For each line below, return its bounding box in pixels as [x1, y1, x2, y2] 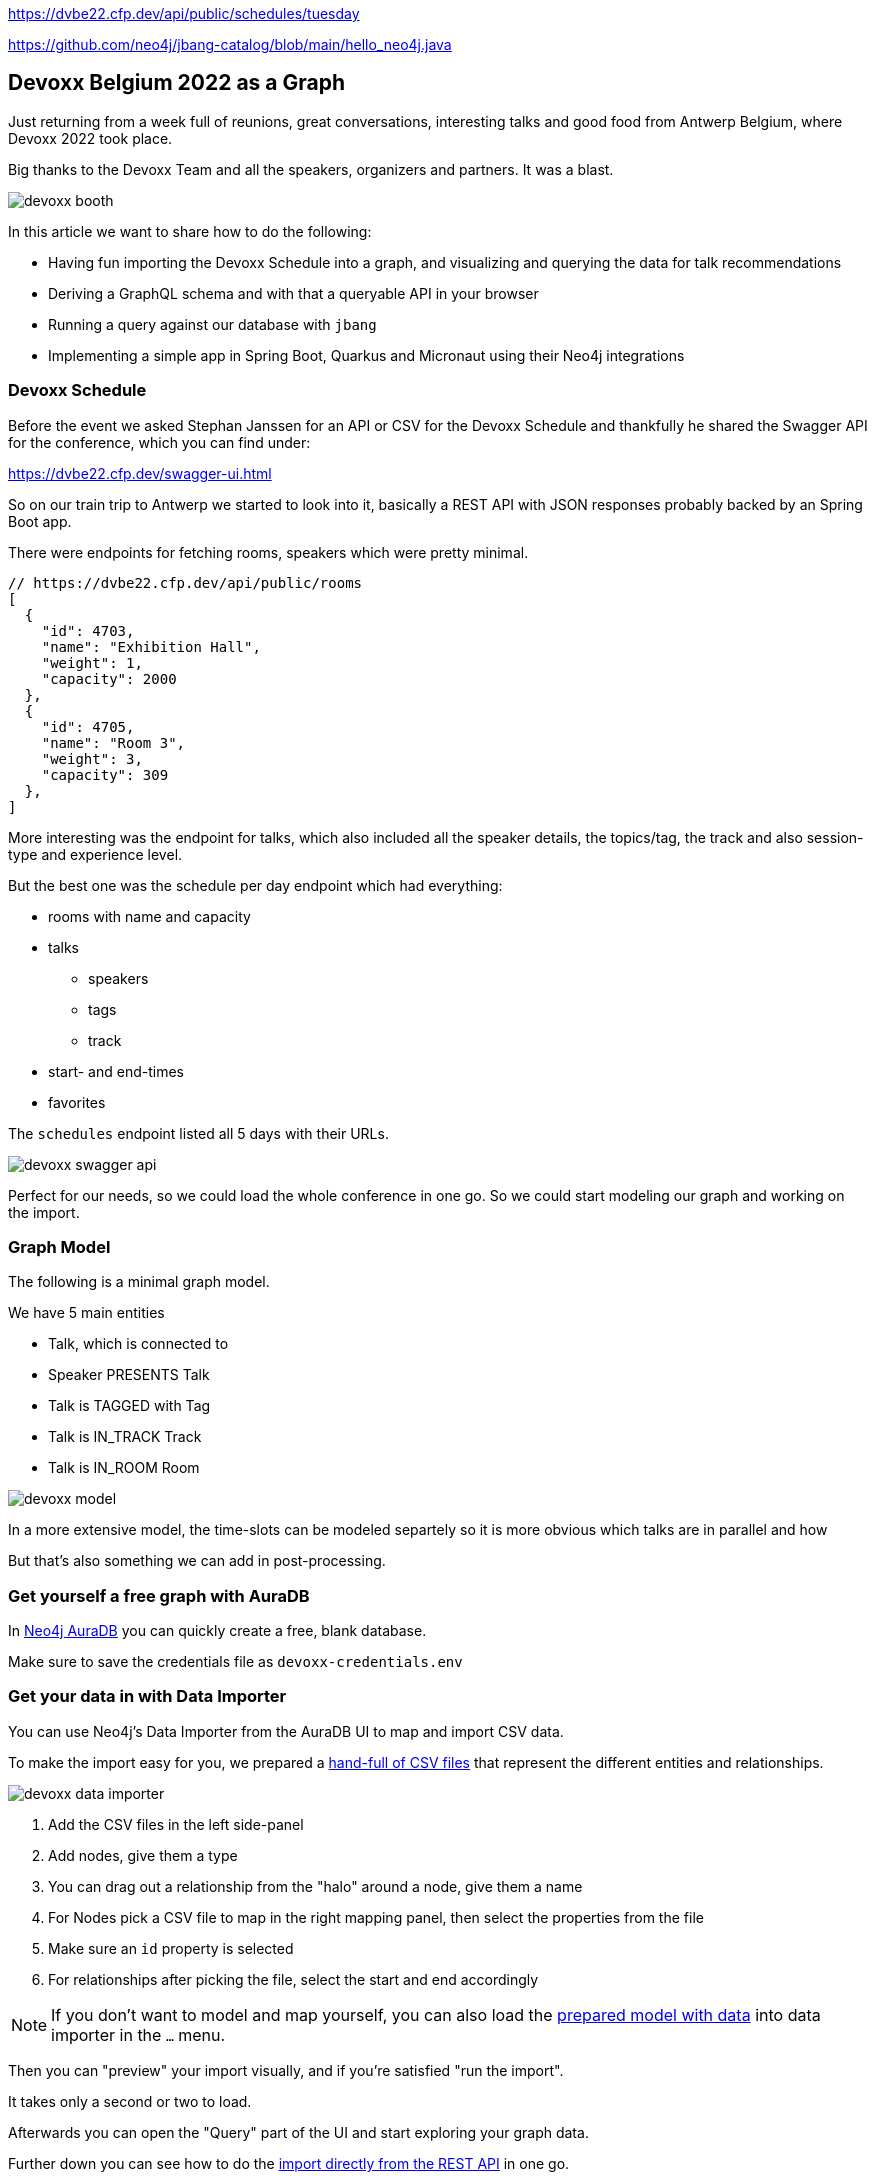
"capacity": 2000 [41, 670, 177, 687]
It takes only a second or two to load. [8, 2092, 252, 2110]
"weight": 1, [41, 654, 143, 671]
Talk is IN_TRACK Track [48, 1428, 202, 1446]
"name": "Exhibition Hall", [41, 638, 261, 655]
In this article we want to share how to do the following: [8, 222, 372, 240]
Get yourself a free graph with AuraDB [8, 1585, 310, 1606]
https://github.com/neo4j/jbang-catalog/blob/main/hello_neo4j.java [8, 36, 452, 53]
